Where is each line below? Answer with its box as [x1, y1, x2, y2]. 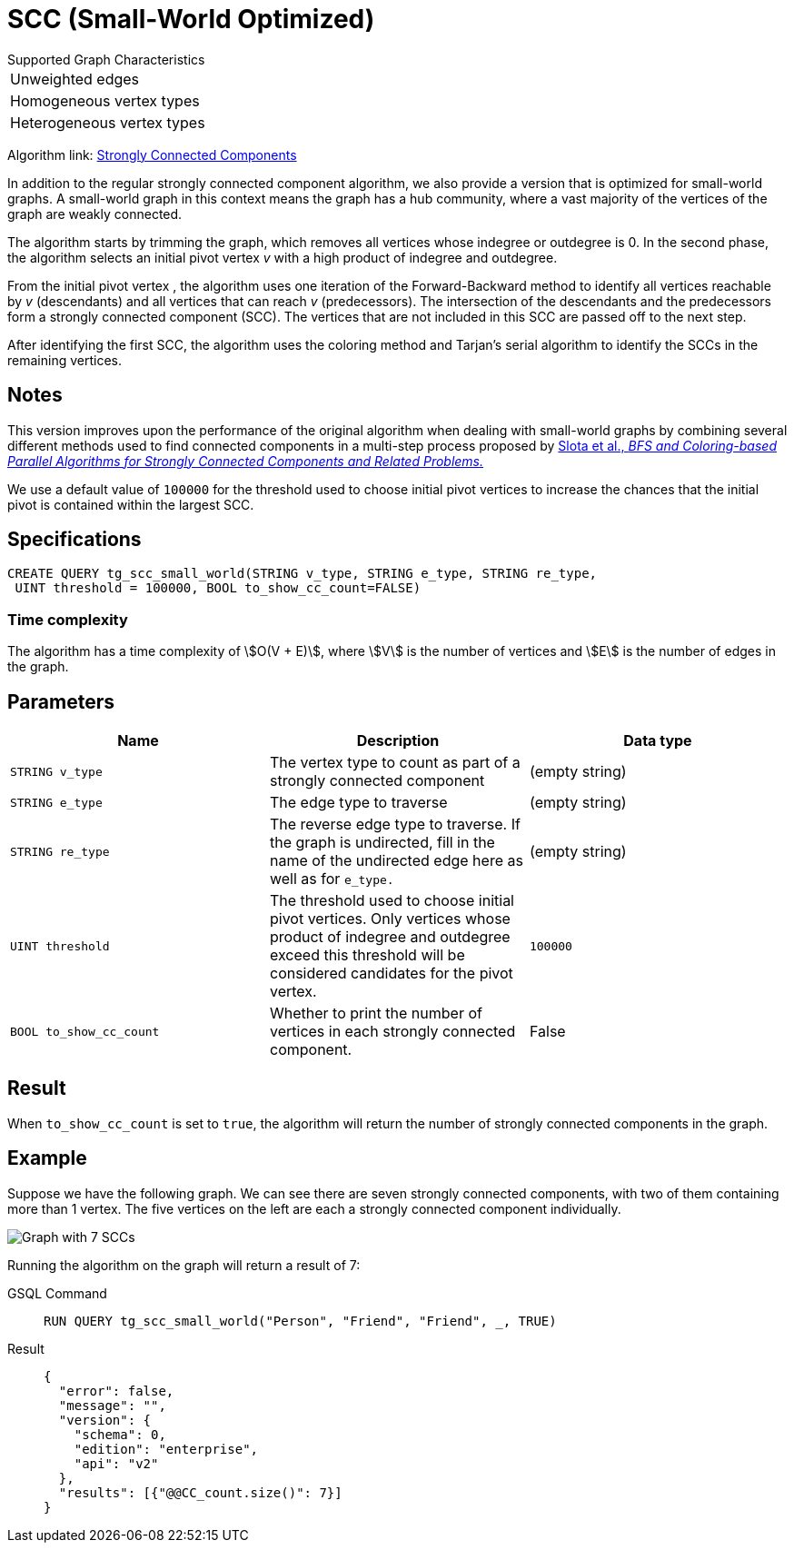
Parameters [7, 690, 114, 713]
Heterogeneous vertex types [10, 113, 205, 132]
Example [7, 1147, 87, 1170]
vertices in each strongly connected [269, 1022, 516, 1041]
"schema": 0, [74, 1426, 166, 1442]
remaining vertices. [7, 352, 122, 368]
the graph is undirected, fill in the [269, 833, 495, 852]
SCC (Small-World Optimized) [7, 4, 375, 35]
